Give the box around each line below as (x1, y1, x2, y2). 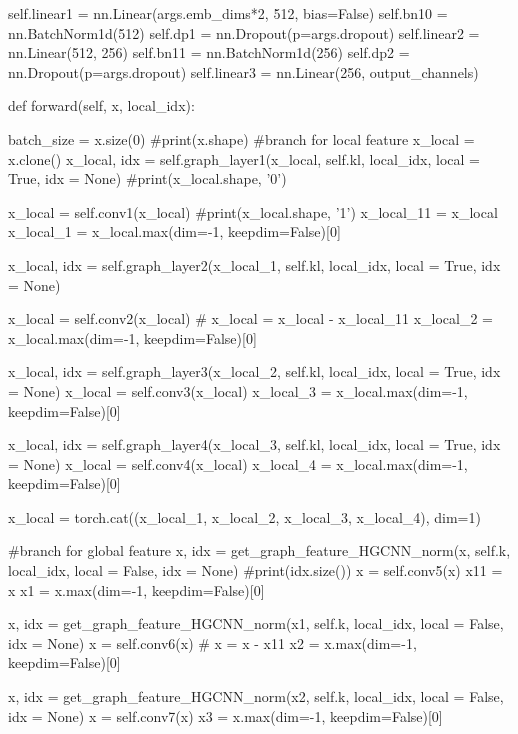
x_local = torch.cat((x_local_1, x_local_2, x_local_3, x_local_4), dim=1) (8, 506, 481, 527)
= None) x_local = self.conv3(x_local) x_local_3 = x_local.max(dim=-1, (8, 380, 468, 401)
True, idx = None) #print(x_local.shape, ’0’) (8, 168, 287, 189)
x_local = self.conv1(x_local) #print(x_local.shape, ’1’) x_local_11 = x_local (8, 201, 498, 222)
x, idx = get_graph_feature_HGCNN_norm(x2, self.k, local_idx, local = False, (8, 686, 504, 707)
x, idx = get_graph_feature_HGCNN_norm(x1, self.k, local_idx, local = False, (8, 613, 504, 634)
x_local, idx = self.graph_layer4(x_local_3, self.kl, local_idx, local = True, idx (8, 434, 501, 455)
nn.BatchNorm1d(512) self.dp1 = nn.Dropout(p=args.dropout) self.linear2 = (8, 22, 480, 43)
